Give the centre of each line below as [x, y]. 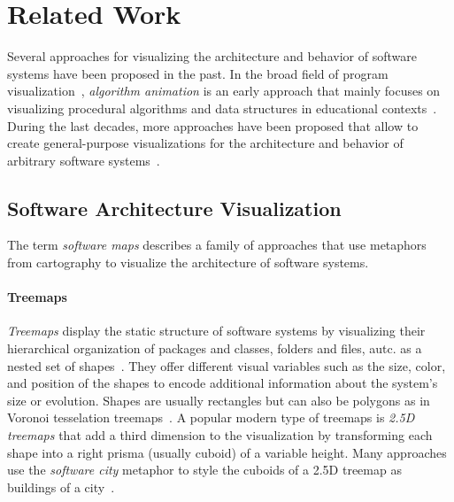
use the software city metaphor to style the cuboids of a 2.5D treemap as [204, 470]
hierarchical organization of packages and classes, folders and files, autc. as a [215, 348]
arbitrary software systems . [84, 160]
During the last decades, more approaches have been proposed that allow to [213, 125]
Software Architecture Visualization [174, 208]
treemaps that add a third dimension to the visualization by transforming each [220, 435]
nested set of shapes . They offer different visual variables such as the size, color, [227, 365]
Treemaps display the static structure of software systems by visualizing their [216, 331]
